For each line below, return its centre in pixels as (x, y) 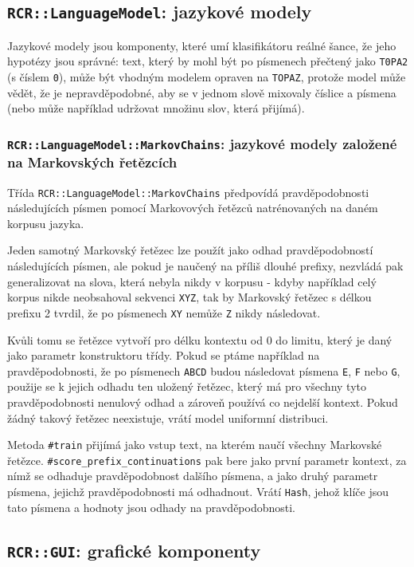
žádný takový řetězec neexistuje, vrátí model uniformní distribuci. (168, 417)
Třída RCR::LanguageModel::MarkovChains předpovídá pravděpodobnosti (188, 192)
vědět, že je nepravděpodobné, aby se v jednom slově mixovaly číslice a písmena (202, 92)
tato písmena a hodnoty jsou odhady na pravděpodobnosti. (152, 507)
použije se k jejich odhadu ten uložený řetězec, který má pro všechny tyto (187, 386)
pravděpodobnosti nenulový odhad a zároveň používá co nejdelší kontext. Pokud (203, 402)
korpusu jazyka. (46, 223)
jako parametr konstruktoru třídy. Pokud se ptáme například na (164, 355)
